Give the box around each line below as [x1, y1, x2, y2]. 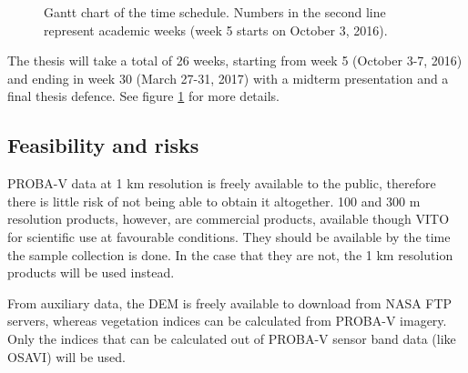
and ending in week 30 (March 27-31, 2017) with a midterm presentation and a [7, 68, 449, 87]
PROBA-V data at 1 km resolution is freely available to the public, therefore [7, 174, 436, 193]
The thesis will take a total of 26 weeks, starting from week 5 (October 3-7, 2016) [7, 51, 463, 70]
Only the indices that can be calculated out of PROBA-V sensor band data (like [7, 328, 456, 348]
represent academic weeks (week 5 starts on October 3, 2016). [44, 20, 388, 39]
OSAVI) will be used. [7, 347, 126, 366]
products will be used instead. [7, 263, 175, 282]
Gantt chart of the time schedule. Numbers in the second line [44, 3, 386, 21]
